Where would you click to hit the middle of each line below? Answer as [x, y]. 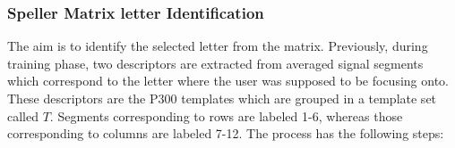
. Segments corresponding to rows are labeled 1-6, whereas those [226, 115]
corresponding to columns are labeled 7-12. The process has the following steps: [226, 133]
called [23, 115]
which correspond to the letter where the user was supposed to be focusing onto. [228, 81]
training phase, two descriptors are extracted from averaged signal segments [215, 63]
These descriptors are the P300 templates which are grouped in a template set [222, 98]
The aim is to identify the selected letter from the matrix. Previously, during [218, 46]
